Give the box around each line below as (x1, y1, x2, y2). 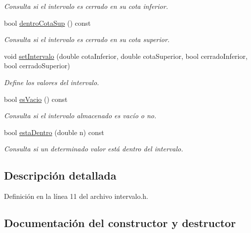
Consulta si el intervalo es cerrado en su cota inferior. (4, 1, 168, 11)
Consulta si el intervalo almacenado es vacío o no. (4, 110, 157, 121)
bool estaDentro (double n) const (4, 127, 104, 137)
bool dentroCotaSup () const (4, 17, 91, 28)
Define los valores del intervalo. (4, 77, 99, 87)
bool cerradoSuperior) (4, 60, 70, 71)
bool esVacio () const (4, 93, 68, 104)
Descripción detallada (4, 168, 117, 183)
